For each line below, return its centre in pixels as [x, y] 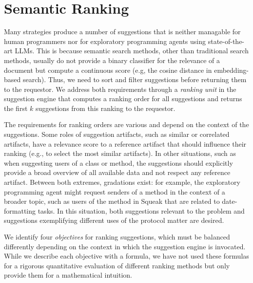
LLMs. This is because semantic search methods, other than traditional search [132, 51]
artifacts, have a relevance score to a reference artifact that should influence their [125, 143]
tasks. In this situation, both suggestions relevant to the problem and [141, 210]
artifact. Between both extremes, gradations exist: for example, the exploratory [122, 182]
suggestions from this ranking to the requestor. [105, 108]
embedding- [231, 70]
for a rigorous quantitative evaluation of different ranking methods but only [117, 265]
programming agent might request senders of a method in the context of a [115, 191]
